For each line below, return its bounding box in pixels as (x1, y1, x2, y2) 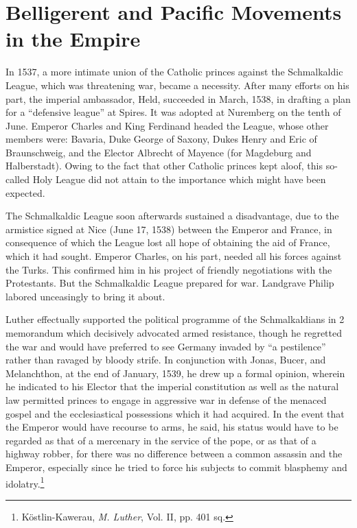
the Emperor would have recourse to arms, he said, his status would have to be (5, 420, 338, 434)
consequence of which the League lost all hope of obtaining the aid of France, (5, 235, 330, 250)
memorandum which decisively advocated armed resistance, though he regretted (5, 326, 343, 339)
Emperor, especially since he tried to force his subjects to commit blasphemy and (5, 459, 347, 474)
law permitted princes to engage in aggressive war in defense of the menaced (5, 392, 327, 407)
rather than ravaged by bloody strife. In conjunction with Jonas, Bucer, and (5, 352, 326, 367)
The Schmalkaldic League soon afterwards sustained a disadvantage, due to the (5, 208, 339, 223)
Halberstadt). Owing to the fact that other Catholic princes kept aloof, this (5, 158, 323, 173)
